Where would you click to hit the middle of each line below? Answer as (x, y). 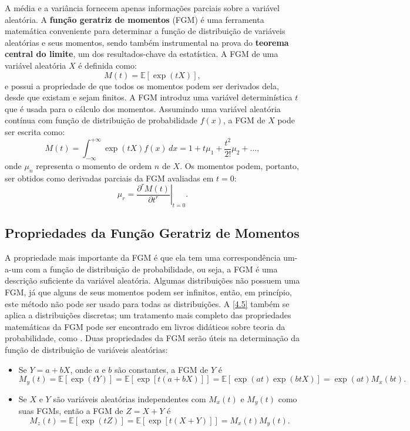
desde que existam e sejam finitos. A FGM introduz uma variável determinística (149, 97)
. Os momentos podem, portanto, (239, 165)
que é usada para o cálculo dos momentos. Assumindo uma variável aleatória (143, 108)
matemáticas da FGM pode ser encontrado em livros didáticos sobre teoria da (145, 326)
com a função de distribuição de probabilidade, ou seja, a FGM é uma (152, 269)
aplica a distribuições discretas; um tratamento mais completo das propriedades (148, 315)
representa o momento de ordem (94, 165)
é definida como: (107, 65)
